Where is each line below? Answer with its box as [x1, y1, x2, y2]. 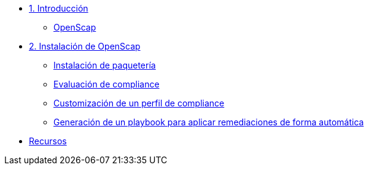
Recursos [29, 136, 67, 146]
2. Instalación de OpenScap [29, 41, 141, 51]
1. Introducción [29, 3, 88, 13]
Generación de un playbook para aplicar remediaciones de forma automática [53, 117, 364, 127]
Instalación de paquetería [53, 60, 156, 70]
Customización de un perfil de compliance [53, 98, 225, 108]
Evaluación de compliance [53, 79, 160, 89]
